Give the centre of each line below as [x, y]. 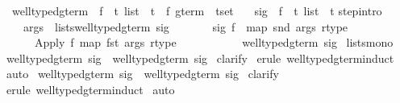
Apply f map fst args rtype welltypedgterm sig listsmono [214, 42]
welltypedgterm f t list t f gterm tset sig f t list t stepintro [197, 10]
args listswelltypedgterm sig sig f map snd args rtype [185, 26]
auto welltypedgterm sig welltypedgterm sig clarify [142, 74]
